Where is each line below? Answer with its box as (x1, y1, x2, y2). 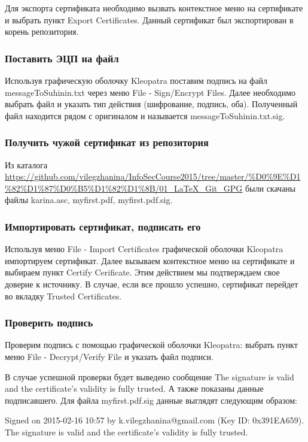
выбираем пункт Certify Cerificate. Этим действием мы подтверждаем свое (5, 266, 280, 278)
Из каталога (5, 158, 48, 171)
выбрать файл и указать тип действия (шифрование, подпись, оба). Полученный (5, 98, 298, 110)
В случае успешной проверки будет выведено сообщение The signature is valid (5, 370, 294, 383)
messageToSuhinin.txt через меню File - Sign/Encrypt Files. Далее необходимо (5, 86, 296, 98)
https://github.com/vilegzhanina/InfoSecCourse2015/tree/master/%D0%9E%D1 (5, 170, 301, 183)
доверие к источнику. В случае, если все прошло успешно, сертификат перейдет (5, 277, 298, 290)
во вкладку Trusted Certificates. (5, 289, 122, 302)
